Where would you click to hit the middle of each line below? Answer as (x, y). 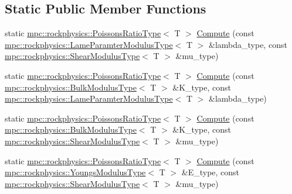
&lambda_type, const (248, 44)
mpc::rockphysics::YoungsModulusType (75, 172)
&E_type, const (210, 172)
